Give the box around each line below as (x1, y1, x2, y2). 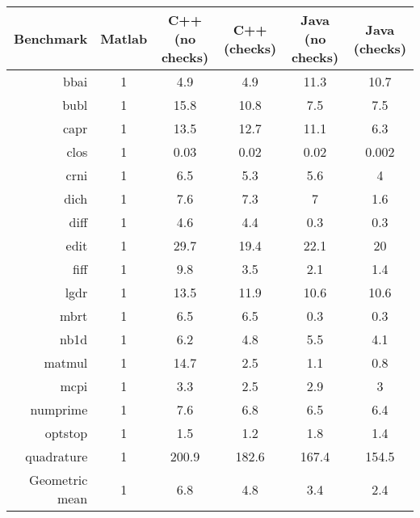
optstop (44, 423, 88, 442)
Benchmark (14, 29, 88, 48)
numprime (30, 400, 88, 419)
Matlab (100, 29, 148, 48)
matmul (44, 353, 88, 372)
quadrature (25, 447, 88, 465)
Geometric (29, 470, 88, 489)
